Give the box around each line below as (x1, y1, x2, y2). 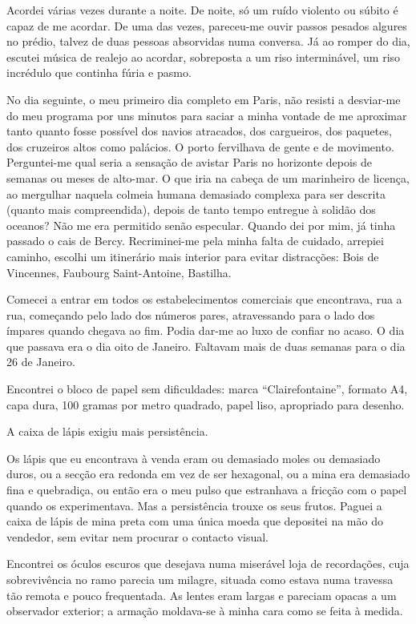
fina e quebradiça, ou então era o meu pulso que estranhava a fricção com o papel (6, 481, 407, 498)
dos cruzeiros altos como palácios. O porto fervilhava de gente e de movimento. (6, 138, 394, 155)
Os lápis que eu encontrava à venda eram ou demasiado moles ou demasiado (6, 449, 381, 466)
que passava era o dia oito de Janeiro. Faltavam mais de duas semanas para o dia (6, 337, 406, 354)
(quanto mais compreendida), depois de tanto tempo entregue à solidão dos (6, 201, 376, 218)
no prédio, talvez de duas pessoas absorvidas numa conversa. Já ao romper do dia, (6, 33, 410, 50)
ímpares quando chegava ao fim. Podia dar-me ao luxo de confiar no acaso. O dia (6, 322, 405, 339)
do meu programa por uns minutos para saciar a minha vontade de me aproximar (6, 107, 407, 123)
